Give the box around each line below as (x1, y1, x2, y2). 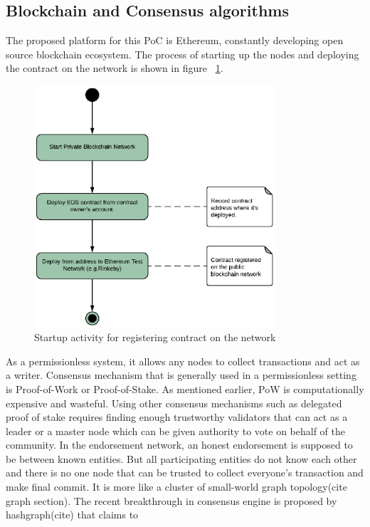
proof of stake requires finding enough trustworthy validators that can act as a (6, 409, 348, 424)
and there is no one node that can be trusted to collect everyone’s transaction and (6, 465, 364, 480)
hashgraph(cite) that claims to (6, 507, 139, 522)
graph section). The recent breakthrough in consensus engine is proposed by (6, 493, 337, 508)
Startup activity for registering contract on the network (34, 330, 276, 345)
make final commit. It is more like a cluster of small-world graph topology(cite (6, 479, 347, 494)
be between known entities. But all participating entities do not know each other (6, 451, 357, 466)
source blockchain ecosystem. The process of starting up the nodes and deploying (6, 46, 359, 61)
